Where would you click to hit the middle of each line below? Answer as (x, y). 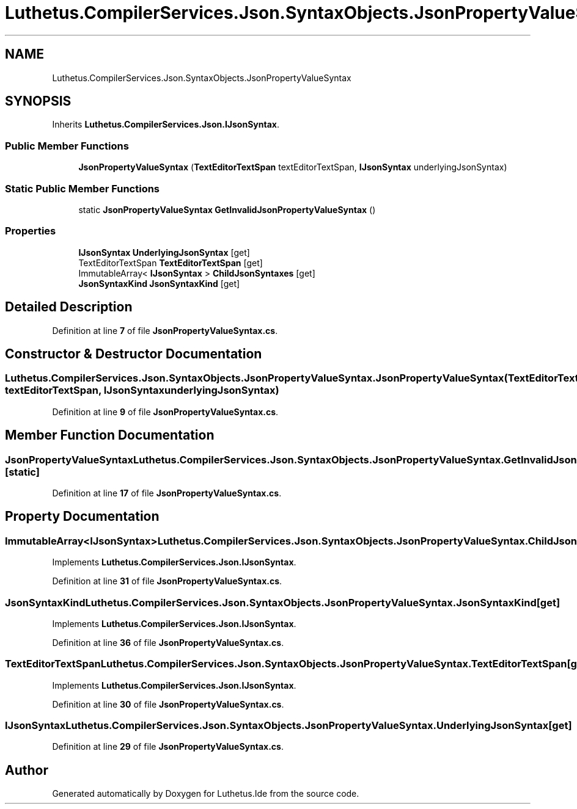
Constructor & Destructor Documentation (134, 354)
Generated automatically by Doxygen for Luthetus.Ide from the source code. (206, 794)
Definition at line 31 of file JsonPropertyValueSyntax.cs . (167, 581)
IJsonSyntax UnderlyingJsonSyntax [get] (164, 252)
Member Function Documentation (110, 435)
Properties (31, 231)
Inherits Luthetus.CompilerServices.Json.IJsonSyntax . (166, 125)
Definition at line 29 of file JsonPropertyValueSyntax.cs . (168, 747)
